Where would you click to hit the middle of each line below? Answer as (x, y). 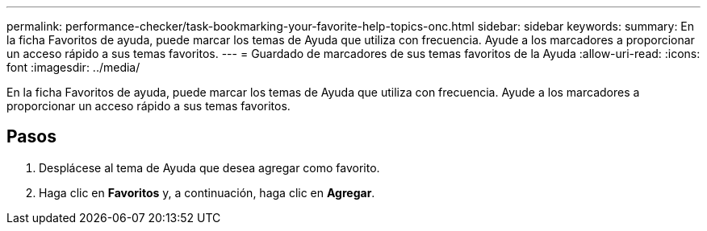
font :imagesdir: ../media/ (73, 67)
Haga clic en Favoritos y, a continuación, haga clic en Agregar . (207, 192)
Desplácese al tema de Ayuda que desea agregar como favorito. (209, 167)
